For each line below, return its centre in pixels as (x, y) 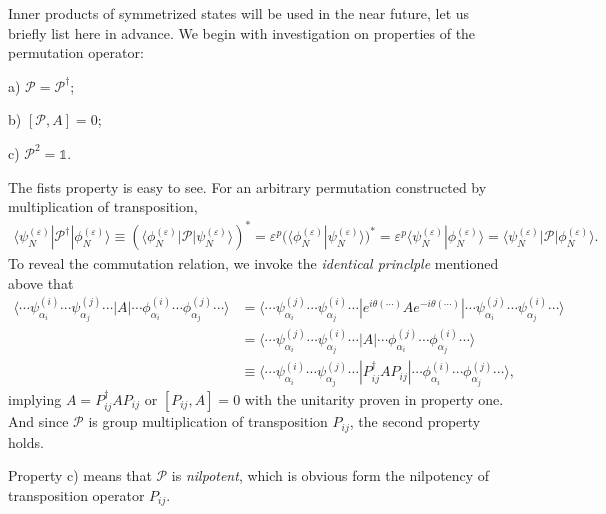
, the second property (415, 421)
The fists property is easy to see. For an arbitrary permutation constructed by (247, 186)
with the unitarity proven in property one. (374, 398)
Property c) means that (80, 475)
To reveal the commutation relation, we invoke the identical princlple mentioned (253, 263)
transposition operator (76, 494)
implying (35, 398)
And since (38, 421)
